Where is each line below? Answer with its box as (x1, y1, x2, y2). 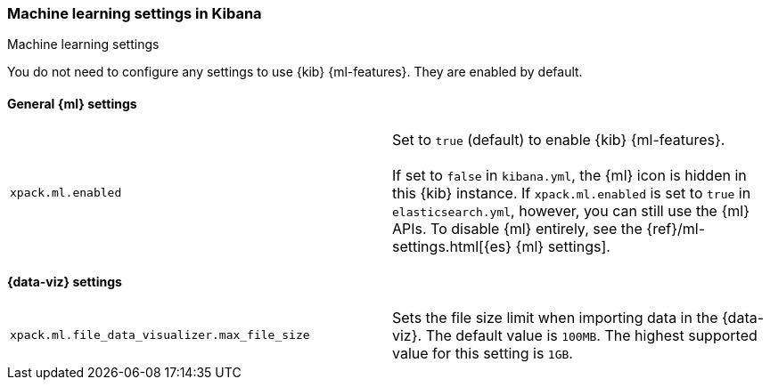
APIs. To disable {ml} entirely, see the (392, 219, 643, 238)
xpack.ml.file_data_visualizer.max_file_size (10, 328, 310, 343)
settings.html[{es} (392, 237, 512, 255)
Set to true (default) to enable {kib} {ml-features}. (392, 130, 725, 149)
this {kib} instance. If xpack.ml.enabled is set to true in (392, 183, 751, 202)
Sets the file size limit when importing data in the (392, 308, 718, 327)
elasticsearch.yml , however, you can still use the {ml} (392, 201, 750, 220)
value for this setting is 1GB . (392, 343, 573, 362)
